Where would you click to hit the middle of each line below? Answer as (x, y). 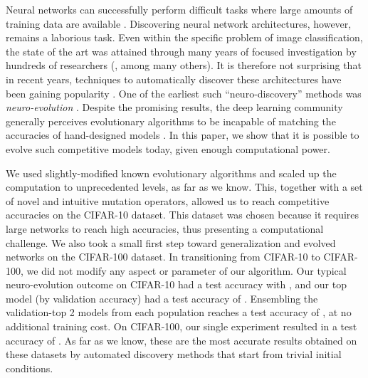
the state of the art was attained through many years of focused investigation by (181, 51)
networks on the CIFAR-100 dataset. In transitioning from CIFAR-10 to (163, 257)
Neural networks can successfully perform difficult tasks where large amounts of (179, 9)
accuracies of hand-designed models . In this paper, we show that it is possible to (183, 135)
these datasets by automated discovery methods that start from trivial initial (174, 354)
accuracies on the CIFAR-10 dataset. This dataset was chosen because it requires (183, 215)
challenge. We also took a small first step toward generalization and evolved (171, 242)
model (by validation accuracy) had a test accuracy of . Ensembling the (162, 298)
